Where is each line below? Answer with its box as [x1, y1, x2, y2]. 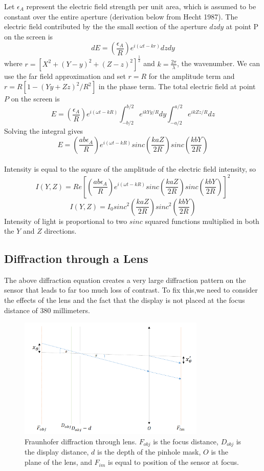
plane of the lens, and [25, 457, 92, 467]
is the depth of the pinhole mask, [97, 446, 201, 457]
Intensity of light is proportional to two [4, 215, 127, 226]
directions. [44, 226, 77, 236]
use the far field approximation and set [4, 70, 126, 81]
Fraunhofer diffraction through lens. [25, 436, 137, 446]
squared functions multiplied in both [145, 215, 259, 226]
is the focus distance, [153, 436, 218, 446]
